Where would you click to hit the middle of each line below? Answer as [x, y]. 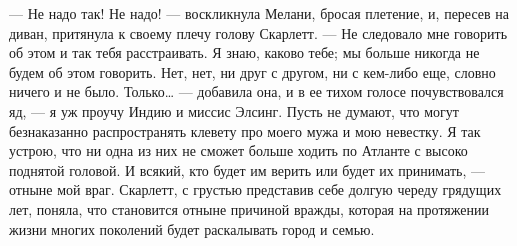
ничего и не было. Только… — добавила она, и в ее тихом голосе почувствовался [256, 91]
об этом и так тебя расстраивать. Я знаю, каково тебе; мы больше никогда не [244, 52]
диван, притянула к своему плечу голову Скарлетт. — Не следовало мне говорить [258, 32]
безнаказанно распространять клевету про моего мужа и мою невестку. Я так [245, 130]
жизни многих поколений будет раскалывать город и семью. [192, 228]
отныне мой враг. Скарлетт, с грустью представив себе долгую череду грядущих [255, 189]
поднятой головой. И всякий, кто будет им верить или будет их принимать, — [247, 169]
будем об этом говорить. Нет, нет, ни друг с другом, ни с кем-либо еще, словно [252, 71]
